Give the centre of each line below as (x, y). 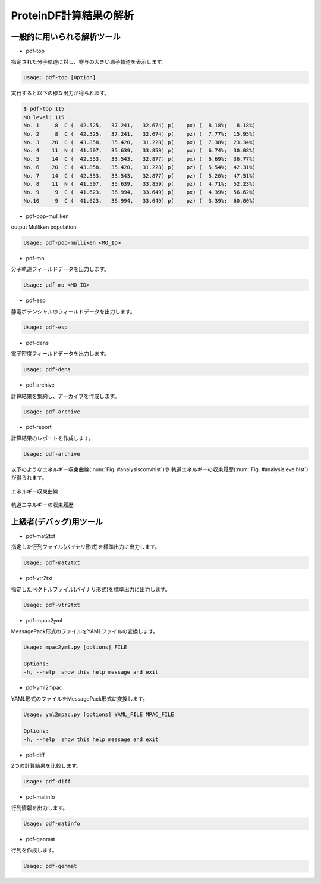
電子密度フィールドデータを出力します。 (60, 354)
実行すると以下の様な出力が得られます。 (60, 93)
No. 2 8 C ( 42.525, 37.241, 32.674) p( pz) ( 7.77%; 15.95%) (139, 134)
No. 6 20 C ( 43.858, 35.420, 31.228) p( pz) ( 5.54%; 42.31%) (139, 167)
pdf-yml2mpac (44, 687)
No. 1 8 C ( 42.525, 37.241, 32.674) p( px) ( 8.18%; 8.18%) (139, 126)
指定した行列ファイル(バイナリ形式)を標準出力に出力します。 (86, 547)
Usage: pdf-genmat (50, 866)
